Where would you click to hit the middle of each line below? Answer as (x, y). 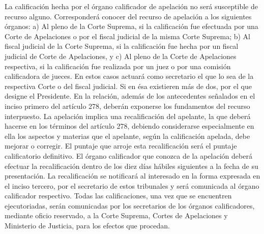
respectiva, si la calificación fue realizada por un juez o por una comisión (118, 66)
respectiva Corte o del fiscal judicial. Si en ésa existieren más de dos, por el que (128, 86)
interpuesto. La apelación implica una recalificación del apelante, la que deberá (128, 116)
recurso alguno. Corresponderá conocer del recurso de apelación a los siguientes (128, 16)
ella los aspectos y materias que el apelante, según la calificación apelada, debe (127, 136)
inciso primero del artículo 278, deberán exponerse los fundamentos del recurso (127, 106)
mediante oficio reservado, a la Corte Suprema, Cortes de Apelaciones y (116, 215)
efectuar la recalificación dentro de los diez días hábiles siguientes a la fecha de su (131, 166)
